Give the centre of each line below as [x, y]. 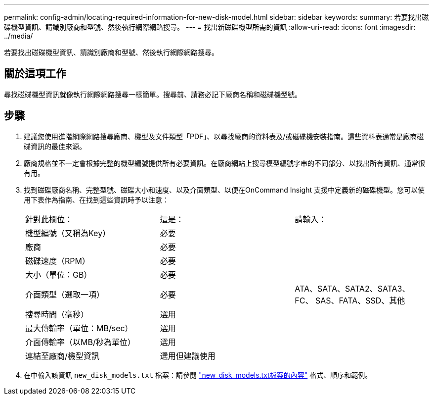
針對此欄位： [49, 219]
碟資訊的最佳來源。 [55, 146]
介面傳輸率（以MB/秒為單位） [80, 342]
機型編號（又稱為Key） [68, 233]
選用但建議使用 [188, 356]
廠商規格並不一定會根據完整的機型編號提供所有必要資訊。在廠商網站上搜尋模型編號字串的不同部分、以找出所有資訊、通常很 [224, 163]
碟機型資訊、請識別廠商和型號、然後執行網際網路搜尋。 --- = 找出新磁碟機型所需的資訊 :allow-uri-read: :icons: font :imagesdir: [210, 27]
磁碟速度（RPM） [58, 261]
